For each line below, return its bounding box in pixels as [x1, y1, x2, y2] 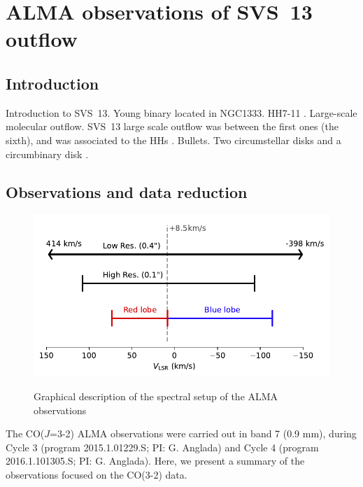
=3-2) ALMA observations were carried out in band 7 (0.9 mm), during [50, 426, 357, 441]
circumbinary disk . [6, 146, 89, 161]
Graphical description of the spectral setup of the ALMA [34, 388, 278, 403]
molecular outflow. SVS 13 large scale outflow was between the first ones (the [6, 119, 339, 134]
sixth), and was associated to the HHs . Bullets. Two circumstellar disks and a [6, 132, 341, 147]
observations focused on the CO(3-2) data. [6, 467, 187, 481]
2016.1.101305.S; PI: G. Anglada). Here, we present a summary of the [6, 453, 305, 468]
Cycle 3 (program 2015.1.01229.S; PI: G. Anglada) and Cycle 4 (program [6, 439, 319, 454]
